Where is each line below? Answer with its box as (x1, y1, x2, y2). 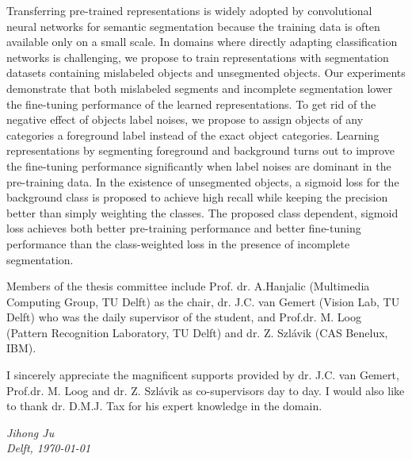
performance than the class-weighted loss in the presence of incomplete (6, 235, 350, 252)
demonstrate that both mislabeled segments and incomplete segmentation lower (6, 79, 393, 96)
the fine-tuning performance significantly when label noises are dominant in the (6, 157, 391, 174)
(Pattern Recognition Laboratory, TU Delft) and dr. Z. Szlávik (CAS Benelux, (6, 324, 388, 340)
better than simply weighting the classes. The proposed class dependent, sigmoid (6, 204, 399, 221)
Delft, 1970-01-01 (6, 440, 91, 456)
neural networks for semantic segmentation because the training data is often (6, 17, 380, 34)
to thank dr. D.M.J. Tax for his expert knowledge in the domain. (6, 398, 322, 414)
